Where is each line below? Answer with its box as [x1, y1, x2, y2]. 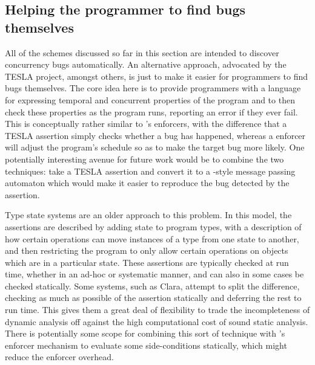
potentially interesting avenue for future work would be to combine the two [5, 152, 284, 165]
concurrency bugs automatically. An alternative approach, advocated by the [5, 58, 287, 71]
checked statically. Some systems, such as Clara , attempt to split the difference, [5, 279, 300, 292]
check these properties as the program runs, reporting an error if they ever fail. [5, 105, 298, 118]
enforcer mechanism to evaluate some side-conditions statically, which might [5, 338, 287, 351]
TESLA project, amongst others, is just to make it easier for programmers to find [5, 69, 308, 82]
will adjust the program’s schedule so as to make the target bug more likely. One [5, 141, 305, 153]
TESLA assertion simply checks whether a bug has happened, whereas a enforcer [5, 129, 306, 141]
